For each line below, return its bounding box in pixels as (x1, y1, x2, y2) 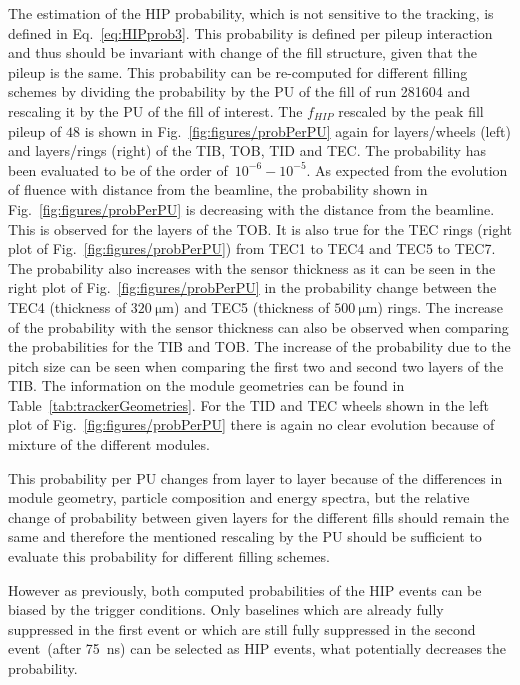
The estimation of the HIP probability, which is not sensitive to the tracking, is (8, 3, 494, 23)
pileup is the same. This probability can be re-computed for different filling (8, 61, 468, 82)
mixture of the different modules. (8, 434, 210, 455)
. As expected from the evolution (306, 159, 508, 180)
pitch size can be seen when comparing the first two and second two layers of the (8, 355, 504, 376)
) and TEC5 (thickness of (174, 296, 330, 317)
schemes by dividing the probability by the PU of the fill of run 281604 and (8, 81, 471, 102)
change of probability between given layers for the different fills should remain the (8, 506, 509, 527)
